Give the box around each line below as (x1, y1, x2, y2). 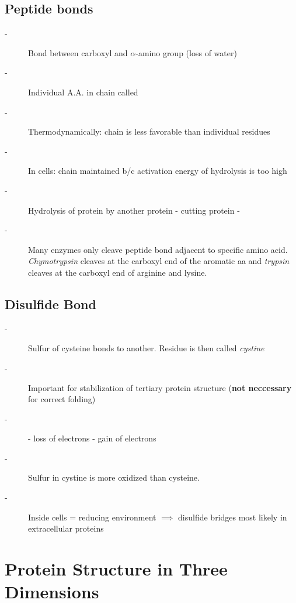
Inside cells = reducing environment (28, 511, 156, 523)
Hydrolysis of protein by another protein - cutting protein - (28, 204, 240, 216)
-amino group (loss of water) (135, 46, 237, 59)
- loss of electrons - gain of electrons (28, 432, 156, 444)
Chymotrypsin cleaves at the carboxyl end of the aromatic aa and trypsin (28, 255, 290, 267)
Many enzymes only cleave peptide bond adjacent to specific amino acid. (28, 243, 288, 255)
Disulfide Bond (5, 294, 96, 313)
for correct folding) (28, 393, 96, 405)
